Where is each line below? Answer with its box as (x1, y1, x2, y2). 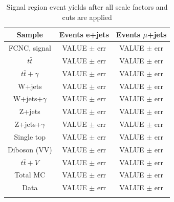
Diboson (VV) (8, 144, 52, 154)
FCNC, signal (8, 42, 51, 53)
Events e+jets (59, 29, 109, 40)
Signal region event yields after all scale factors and (6, 2, 168, 12)
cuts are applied (62, 11, 112, 22)
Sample (16, 29, 43, 40)
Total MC (14, 169, 46, 180)
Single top (14, 131, 46, 142)
